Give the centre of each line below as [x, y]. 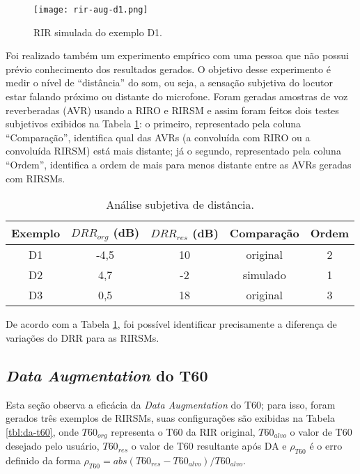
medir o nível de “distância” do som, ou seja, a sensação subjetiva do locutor [169, 82]
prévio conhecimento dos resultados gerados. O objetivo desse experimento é [168, 69]
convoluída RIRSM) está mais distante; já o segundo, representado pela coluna [173, 151]
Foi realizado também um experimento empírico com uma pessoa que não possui [177, 55]
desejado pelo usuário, [53, 446]
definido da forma [43, 460]
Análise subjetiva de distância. [180, 205]
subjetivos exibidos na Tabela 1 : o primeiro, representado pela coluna [153, 124]
